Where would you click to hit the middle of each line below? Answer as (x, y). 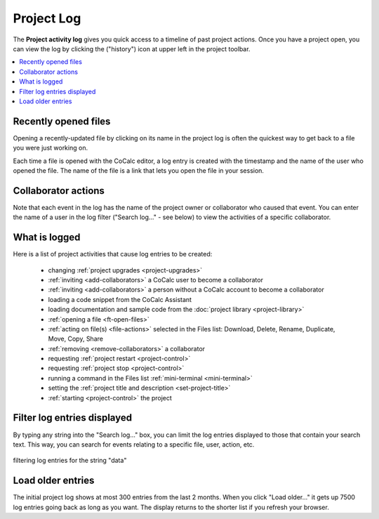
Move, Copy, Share (75, 339)
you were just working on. (50, 148)
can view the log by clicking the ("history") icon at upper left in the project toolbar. (132, 48)
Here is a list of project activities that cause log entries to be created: (113, 254)
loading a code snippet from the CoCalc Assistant (120, 299)
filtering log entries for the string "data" (70, 461)
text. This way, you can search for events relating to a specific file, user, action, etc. (134, 444)
